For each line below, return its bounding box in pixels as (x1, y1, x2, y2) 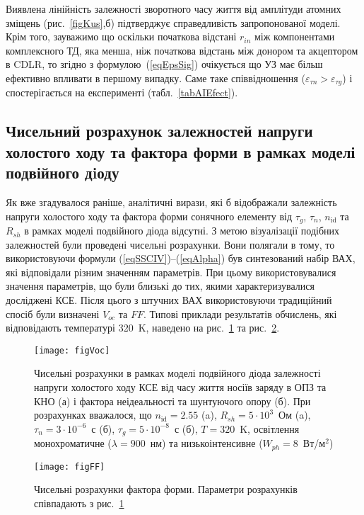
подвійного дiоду (6, 162, 119, 183)
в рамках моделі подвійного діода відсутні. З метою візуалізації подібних (24, 223, 340, 238)
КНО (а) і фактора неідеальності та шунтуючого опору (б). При (34, 393, 311, 408)
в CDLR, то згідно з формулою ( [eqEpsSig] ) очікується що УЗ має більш (6, 57, 323, 72)
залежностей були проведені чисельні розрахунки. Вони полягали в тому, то (6, 237, 335, 251)
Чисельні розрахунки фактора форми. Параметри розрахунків (34, 482, 298, 497)
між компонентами (254, 29, 335, 44)
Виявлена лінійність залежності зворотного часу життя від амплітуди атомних (6, 1, 341, 16)
